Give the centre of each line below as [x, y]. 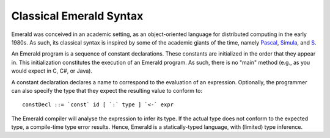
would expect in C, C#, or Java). [52, 71]
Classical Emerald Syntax [77, 16]
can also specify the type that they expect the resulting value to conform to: [107, 90]
